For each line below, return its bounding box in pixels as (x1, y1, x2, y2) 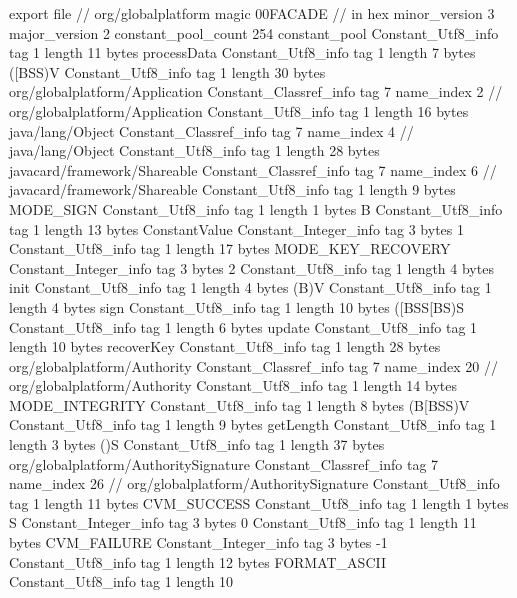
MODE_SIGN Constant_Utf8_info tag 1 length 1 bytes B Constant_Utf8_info (9, 198, 503, 219)
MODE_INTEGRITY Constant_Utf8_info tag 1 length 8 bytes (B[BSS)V (9, 394, 470, 415)
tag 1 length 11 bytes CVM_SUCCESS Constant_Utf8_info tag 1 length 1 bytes (9, 492, 509, 513)
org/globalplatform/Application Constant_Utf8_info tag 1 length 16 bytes (9, 100, 469, 121)
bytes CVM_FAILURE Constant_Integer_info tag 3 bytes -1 (9, 532, 388, 553)
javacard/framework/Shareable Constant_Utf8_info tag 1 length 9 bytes (9, 179, 456, 200)
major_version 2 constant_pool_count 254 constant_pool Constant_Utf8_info (9, 22, 499, 43)
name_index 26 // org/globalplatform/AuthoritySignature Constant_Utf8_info (9, 473, 500, 494)
